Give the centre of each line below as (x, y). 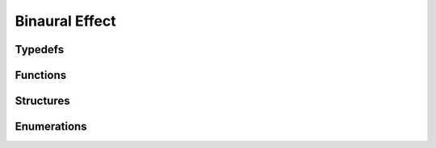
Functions (41, 75)
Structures (42, 101)
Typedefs (40, 49)
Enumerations (51, 127)
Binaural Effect (65, 21)
